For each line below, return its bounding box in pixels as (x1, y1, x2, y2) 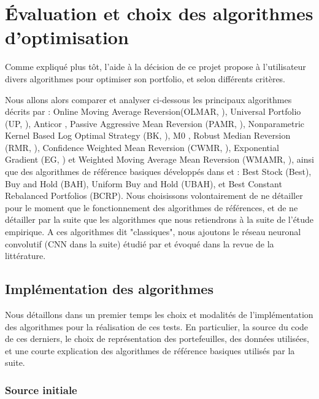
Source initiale (5, 382, 77, 397)
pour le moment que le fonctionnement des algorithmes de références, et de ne (5, 201, 298, 214)
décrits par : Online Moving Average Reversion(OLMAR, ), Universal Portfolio (5, 105, 301, 118)
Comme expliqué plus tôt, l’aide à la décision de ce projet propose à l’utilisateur (5, 60, 306, 73)
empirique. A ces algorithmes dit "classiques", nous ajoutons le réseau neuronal (5, 225, 301, 238)
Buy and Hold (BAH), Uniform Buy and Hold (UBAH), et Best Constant (5, 177, 282, 190)
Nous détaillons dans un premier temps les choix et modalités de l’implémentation (5, 308, 313, 321)
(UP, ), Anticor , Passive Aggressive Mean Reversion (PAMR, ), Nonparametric (5, 117, 305, 130)
